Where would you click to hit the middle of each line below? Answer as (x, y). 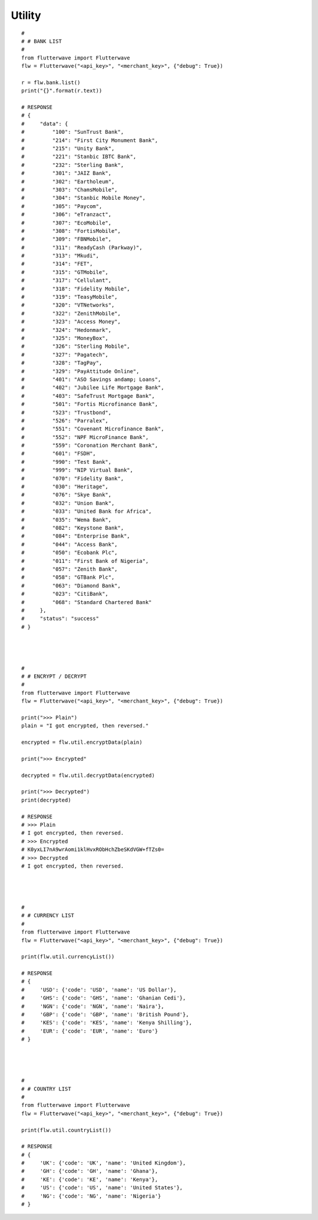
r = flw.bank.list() (51, 82)
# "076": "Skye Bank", (67, 495)
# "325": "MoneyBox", (65, 338)
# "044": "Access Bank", (69, 544)
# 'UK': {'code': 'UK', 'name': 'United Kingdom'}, (104, 1163)
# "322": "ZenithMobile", (71, 313)
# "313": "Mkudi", (60, 256)
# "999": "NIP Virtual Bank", (77, 470)
